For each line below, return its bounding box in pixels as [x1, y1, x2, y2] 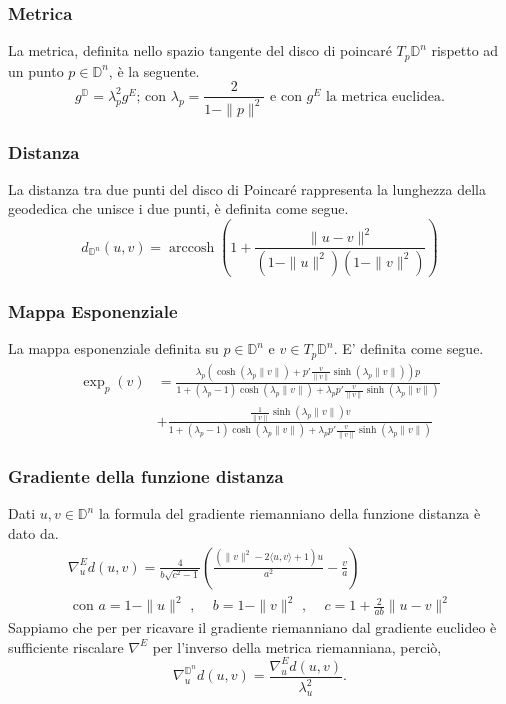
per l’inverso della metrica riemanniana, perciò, [152, 636, 442, 657]
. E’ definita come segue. [333, 338, 484, 359]
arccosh [169, 240, 215, 255]
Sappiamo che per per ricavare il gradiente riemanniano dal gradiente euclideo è [8, 617, 497, 638]
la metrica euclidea [325, 89, 442, 104]
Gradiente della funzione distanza [8, 464, 284, 489]
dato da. [8, 523, 59, 544]
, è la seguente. [108, 60, 200, 81]
